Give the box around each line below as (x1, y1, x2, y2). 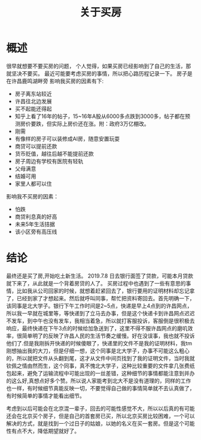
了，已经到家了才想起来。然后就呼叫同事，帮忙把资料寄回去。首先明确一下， (6, 294, 195, 302)
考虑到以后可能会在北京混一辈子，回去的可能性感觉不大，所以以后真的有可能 (6, 405, 195, 412)
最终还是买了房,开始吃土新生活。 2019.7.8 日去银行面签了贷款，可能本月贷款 (6, 272, 193, 279)
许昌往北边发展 (14, 97, 52, 105)
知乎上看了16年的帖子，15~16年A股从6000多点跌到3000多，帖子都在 (14, 112, 185, 120)
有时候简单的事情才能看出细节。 (6, 392, 85, 399)
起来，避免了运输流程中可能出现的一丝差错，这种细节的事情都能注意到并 (11, 369, 190, 376)
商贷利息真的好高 (14, 213, 57, 220)
